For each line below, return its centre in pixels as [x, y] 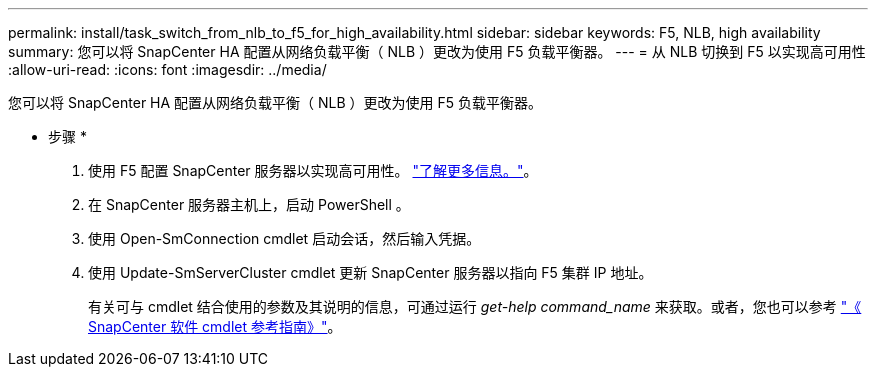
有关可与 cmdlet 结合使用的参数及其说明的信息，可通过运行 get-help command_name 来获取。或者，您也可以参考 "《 [475, 306]
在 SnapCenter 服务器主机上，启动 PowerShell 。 [249, 204]
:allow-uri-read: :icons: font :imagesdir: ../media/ [167, 69]
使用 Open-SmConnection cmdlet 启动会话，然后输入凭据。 [284, 238]
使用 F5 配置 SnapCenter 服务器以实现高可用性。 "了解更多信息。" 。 [313, 170]
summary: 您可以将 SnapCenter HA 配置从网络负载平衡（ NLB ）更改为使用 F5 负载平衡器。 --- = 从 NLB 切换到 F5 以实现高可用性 [437, 51]
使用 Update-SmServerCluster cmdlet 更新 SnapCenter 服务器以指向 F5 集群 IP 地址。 [370, 272]
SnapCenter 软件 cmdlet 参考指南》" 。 [215, 326]
